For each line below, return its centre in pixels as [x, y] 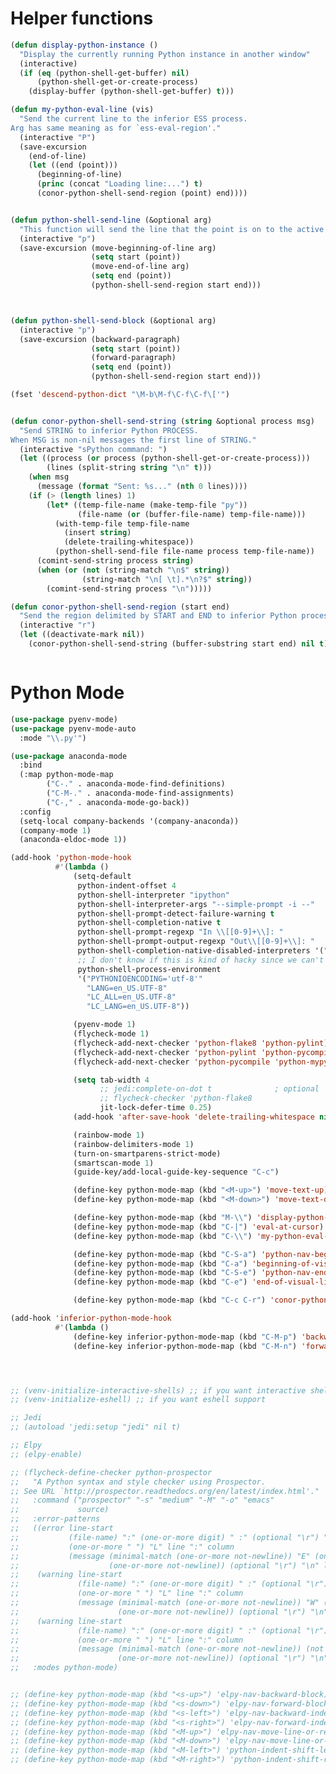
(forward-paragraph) [133, 358]
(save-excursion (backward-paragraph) [100, 339]
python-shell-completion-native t [149, 923]
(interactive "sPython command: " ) [93, 449]
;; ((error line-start [62, 1528]
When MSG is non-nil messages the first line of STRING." [133, 440]
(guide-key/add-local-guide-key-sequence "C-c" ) [176, 1172]
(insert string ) [97, 533]
